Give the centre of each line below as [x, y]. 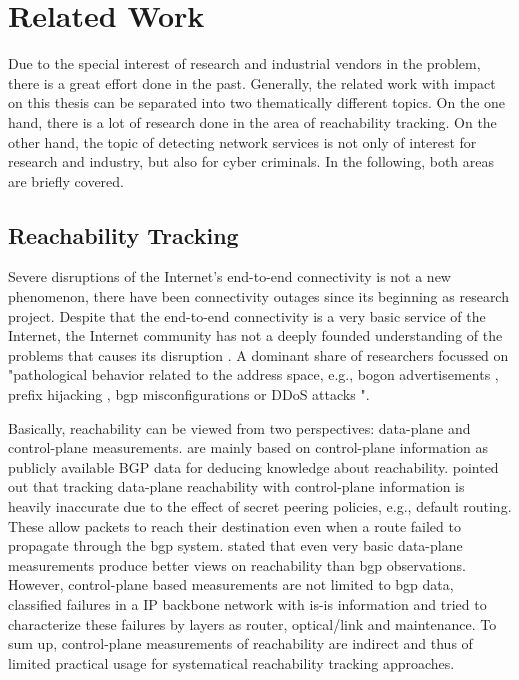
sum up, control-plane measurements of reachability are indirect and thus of [240, 643]
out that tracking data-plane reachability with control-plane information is [236, 486]
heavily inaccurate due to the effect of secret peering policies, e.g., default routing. [260, 506]
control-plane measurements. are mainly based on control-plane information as [248, 447]
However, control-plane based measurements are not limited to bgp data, [231, 584]
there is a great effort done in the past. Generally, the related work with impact [252, 82]
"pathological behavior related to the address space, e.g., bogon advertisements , [253, 374]
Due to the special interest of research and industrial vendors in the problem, [244, 63]
